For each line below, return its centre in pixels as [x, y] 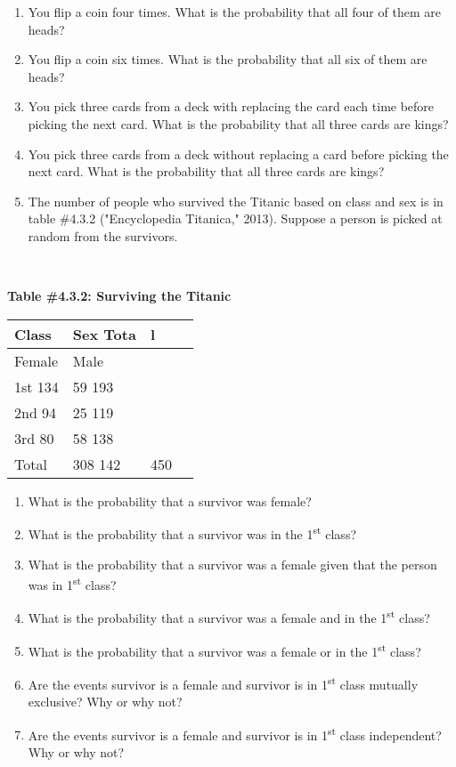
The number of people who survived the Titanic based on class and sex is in [236, 201]
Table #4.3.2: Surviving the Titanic [119, 296]
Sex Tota [104, 334]
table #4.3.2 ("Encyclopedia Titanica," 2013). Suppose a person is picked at [235, 218]
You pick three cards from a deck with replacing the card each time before [231, 106]
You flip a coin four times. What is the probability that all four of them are [234, 12]
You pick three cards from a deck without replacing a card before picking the [238, 153]
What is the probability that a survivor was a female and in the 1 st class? [229, 617]
